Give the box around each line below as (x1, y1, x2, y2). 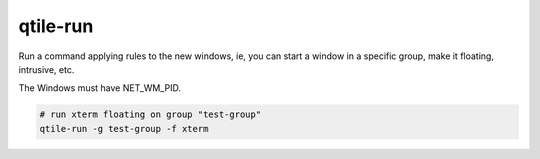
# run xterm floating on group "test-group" (39, 109, 262, 120)
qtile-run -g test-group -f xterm (39, 123, 209, 134)
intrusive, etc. (18, 63, 75, 75)
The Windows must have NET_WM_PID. (18, 82, 182, 94)
